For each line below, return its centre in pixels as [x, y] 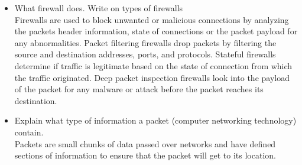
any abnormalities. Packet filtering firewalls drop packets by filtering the [145, 42]
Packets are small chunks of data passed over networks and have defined [145, 143]
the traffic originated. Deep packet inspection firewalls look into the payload [152, 77]
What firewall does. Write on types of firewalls [99, 8]
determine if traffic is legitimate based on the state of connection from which [153, 65]
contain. [29, 132]
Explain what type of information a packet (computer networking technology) [155, 120]
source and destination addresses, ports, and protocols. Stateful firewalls [145, 54]
